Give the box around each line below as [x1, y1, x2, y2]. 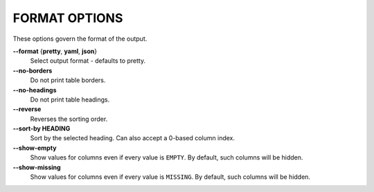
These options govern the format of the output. [12, 35, 148, 43]
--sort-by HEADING [12, 124, 71, 133]
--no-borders [12, 66, 53, 75]
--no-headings [12, 86, 57, 94]
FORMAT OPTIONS [12, 10, 123, 26]
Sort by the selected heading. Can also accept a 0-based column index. [30, 134, 235, 142]
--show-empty [12, 144, 57, 152]
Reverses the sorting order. [30, 115, 108, 123]
